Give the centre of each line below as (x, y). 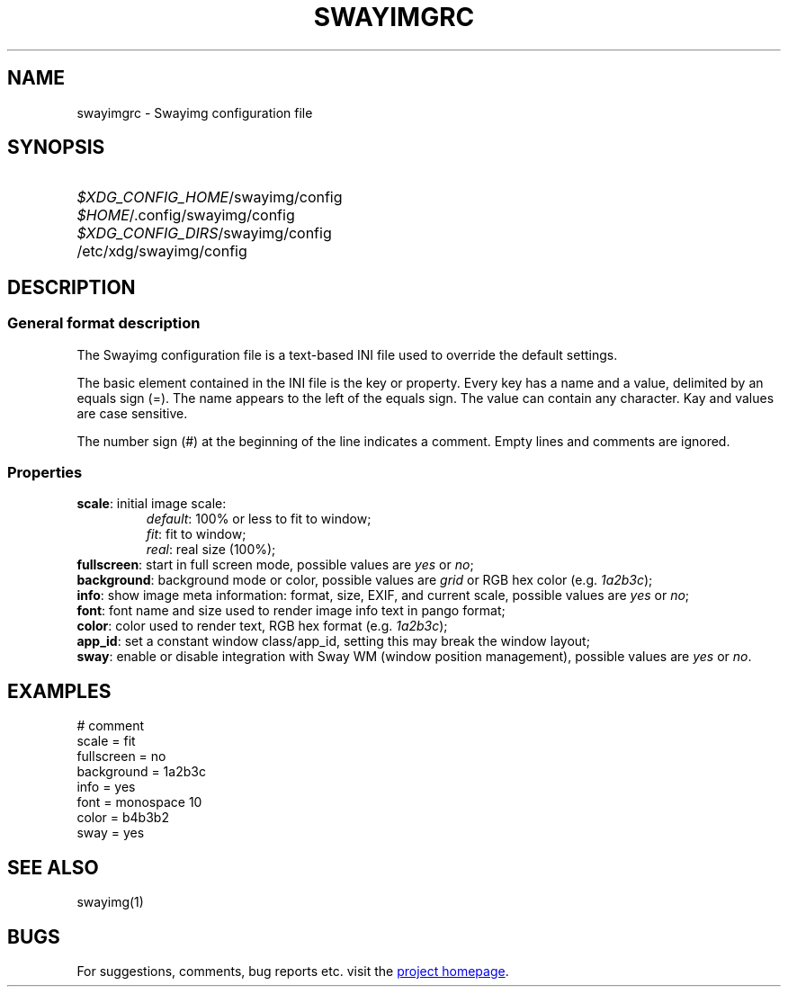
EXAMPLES (59, 691)
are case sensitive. (132, 413)
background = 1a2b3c (141, 772)
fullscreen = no (121, 757)
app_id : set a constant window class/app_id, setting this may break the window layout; (333, 641)
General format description (104, 323)
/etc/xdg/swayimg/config (162, 251)
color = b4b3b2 (123, 818)
